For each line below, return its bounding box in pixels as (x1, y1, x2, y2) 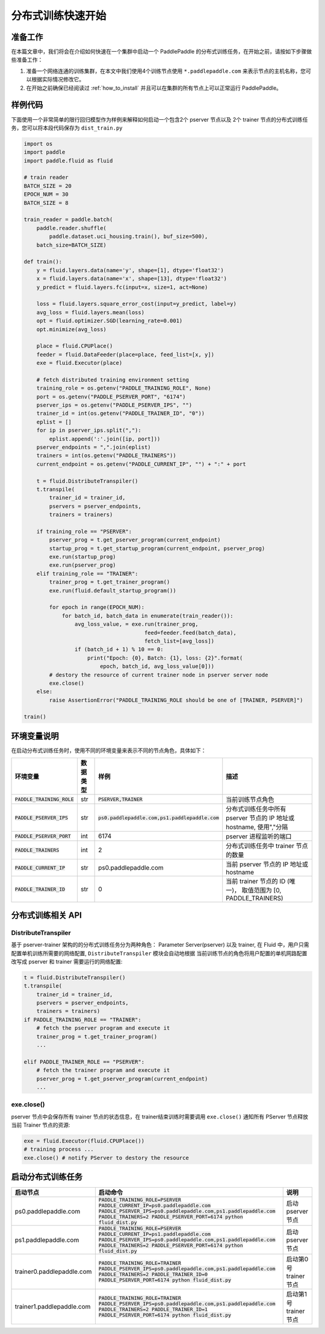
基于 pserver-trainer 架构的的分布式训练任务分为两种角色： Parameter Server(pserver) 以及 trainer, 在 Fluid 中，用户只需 (11, 941, 309, 949)
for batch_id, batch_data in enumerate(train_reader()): (61, 612, 234, 619)
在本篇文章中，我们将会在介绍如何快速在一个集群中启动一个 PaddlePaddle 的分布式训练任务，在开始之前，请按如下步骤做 (11, 48, 312, 55)
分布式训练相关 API (11, 910, 82, 920)
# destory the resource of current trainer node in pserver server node (49, 672, 268, 678)
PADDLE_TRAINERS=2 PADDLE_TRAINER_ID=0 (98, 1271, 208, 1278)
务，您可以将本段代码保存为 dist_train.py (11, 124, 123, 131)
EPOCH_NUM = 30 (23, 191, 69, 198)
